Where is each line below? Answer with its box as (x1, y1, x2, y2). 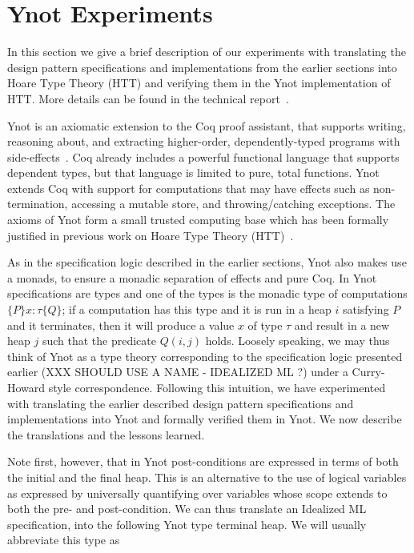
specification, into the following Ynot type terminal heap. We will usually (7, 515, 367, 532)
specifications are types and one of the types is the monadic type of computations (7, 285, 408, 302)
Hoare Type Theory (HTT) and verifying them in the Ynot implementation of (7, 74, 391, 91)
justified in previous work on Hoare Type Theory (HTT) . (7, 226, 294, 243)
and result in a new (294, 316, 390, 333)
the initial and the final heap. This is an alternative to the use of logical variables (7, 468, 407, 485)
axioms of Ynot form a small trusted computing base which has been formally (7, 211, 389, 228)
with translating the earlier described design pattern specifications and (7, 395, 354, 411)
